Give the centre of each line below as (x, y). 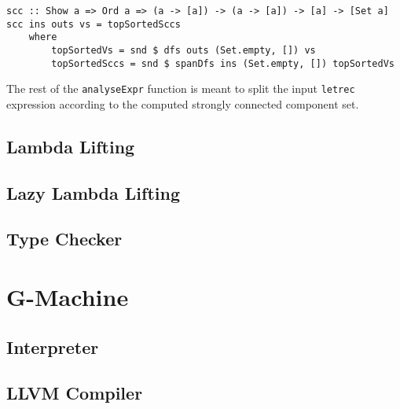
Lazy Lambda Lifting (93, 192)
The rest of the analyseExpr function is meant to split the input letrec (181, 88)
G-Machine (68, 297)
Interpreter (53, 346)
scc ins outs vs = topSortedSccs (94, 24)
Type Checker (64, 239)
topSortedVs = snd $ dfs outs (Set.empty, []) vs (183, 50)
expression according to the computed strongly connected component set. (183, 103)
